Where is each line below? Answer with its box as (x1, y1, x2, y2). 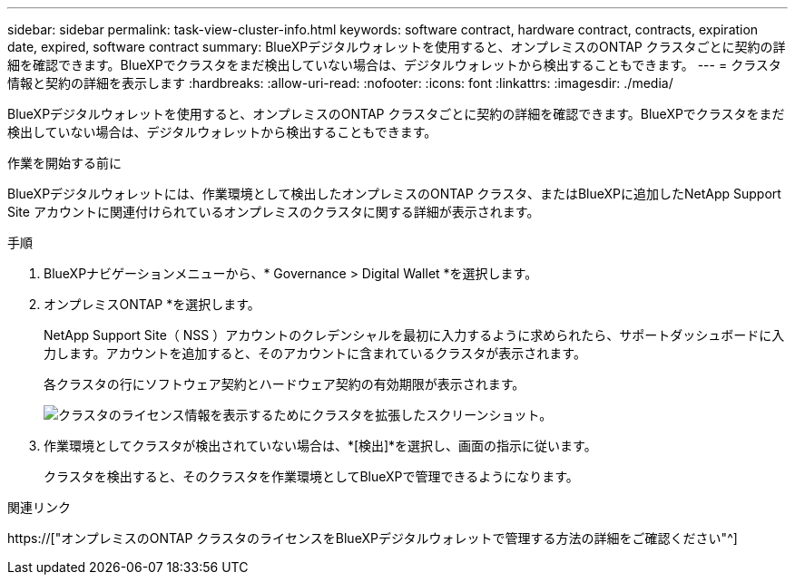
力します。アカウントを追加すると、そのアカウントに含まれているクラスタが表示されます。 (44, 345, 586, 361)
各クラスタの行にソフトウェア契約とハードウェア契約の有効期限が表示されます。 (44, 376, 525, 392)
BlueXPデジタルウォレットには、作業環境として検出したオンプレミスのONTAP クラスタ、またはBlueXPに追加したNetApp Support (7, 186, 781, 201)
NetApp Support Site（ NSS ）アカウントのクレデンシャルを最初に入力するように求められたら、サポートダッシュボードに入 (44, 327, 785, 343)
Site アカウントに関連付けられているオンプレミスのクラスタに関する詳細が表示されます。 (7, 204, 540, 219)
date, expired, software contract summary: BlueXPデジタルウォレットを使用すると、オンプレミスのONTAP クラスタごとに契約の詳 (7, 39, 786, 54)
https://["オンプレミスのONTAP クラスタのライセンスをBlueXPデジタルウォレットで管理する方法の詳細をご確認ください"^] (7, 530, 738, 546)
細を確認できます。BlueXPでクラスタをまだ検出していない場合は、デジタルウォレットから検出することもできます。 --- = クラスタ (7, 57, 781, 73)
